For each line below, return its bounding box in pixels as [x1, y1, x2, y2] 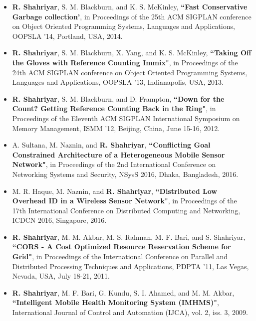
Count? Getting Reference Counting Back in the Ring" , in [12, 103, 216, 114]
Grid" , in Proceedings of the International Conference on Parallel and [12, 251, 228, 262]
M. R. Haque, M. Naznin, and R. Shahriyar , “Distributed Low [12, 185, 217, 196]
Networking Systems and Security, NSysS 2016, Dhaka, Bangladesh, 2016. [12, 168, 239, 179]
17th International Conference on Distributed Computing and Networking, [12, 205, 241, 215]
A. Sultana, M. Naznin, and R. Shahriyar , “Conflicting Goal [12, 140, 211, 150]
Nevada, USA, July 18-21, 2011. [12, 271, 110, 281]
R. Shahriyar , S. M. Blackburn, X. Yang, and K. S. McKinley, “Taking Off [12, 47, 252, 58]
